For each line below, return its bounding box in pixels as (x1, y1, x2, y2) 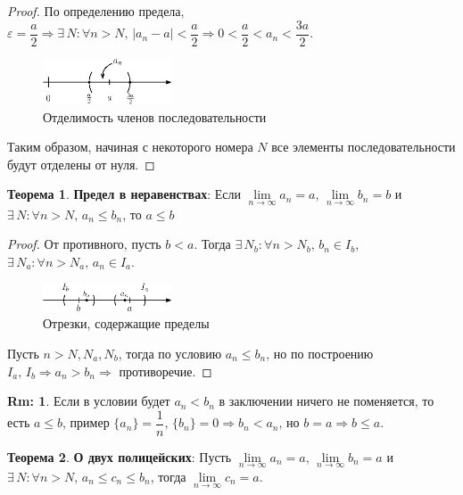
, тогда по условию (118, 343, 222, 362)
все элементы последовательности (271, 137, 456, 156)
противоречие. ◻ (119, 361, 212, 380)
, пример (62, 413, 110, 432)
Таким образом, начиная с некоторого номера (7, 137, 253, 156)
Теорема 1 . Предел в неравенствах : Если (7, 185, 241, 203)
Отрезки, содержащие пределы (43, 314, 210, 333)
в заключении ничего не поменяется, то (219, 392, 434, 410)
